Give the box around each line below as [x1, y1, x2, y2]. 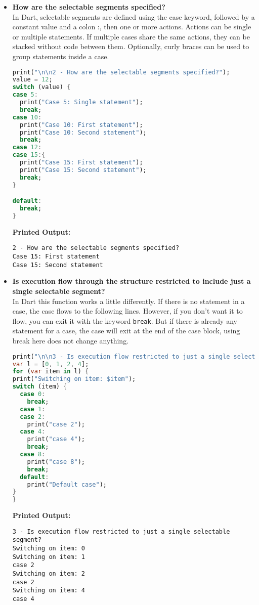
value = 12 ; [12, 76, 53, 83]
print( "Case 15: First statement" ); [20, 159, 143, 166]
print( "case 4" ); [27, 436, 85, 443]
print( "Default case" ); [27, 481, 107, 488]
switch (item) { [12, 383, 67, 391]
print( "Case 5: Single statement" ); [20, 99, 143, 106]
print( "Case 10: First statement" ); [20, 121, 143, 128]
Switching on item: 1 [12, 553, 85, 560]
